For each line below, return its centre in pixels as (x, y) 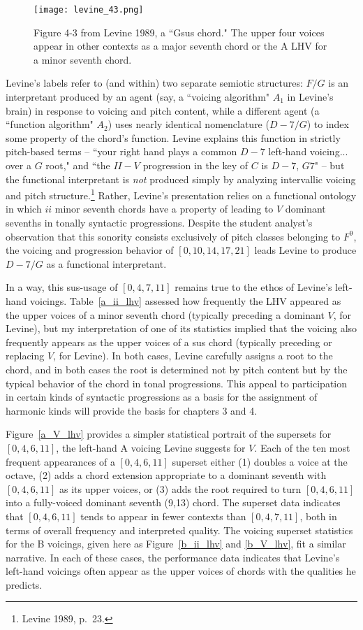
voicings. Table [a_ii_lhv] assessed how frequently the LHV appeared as (186, 301)
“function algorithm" (50, 124)
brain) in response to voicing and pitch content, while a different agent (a (163, 110)
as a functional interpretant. (106, 263)
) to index (328, 124)
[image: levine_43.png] (89, 10)
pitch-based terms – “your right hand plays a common (121, 151)
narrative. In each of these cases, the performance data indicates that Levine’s (173, 557)
